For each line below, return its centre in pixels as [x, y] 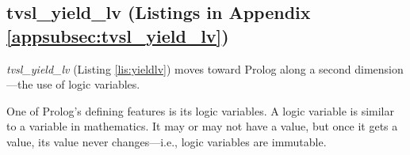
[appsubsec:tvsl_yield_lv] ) [118, 35]
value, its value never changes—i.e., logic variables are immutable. [167, 141]
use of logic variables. [88, 84]
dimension [379, 68]
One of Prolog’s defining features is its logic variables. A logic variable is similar [200, 110]
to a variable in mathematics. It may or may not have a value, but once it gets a [202, 126]
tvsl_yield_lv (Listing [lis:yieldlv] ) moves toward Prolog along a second [179, 68]
